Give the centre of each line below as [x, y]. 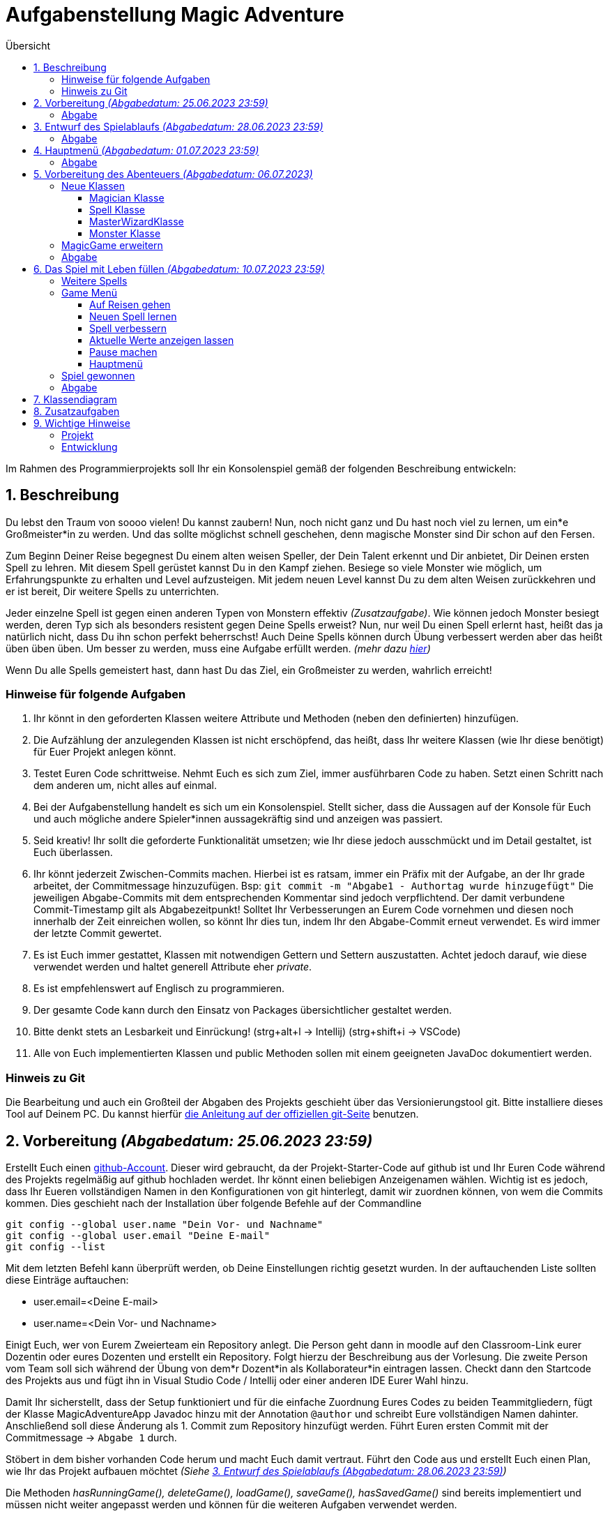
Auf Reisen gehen [130, 304]
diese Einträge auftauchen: [67, 1279]
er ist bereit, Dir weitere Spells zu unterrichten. [113, 591]
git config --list [56, 1246]
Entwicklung [90, 446]
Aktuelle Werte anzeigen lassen [162, 340]
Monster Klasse [125, 233]
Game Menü [90, 292]
